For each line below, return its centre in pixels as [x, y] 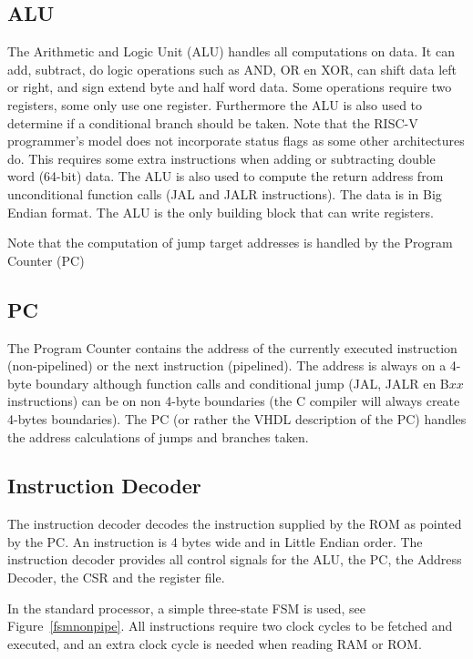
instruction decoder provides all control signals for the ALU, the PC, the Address [235, 559]
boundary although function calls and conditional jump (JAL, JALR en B [242, 383]
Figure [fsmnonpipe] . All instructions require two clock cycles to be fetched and [230, 626]
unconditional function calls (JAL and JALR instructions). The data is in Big [225, 193]
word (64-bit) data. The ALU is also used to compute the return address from [226, 176]
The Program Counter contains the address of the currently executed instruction [232, 347]
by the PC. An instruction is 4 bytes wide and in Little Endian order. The [215, 541]
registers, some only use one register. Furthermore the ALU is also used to [215, 104]
